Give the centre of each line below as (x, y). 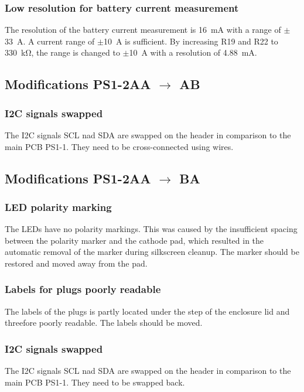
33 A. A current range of (50, 41)
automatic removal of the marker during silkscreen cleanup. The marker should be (152, 252)
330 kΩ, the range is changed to (62, 52)
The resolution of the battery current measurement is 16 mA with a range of (143, 30)
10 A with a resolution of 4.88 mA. (193, 52)
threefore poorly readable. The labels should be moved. (104, 323)
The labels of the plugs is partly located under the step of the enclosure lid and (147, 311)
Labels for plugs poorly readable (83, 289)
